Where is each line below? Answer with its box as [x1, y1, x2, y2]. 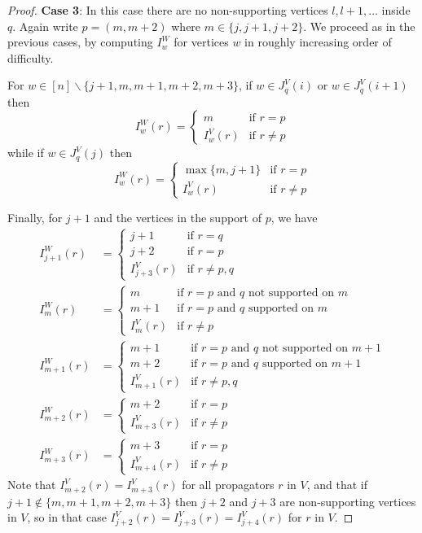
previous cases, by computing [7, 33, 153, 50]
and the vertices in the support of [94, 208, 262, 225]
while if [7, 144, 44, 161]
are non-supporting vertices [279, 492, 416, 509]
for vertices [174, 33, 229, 50]
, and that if [306, 476, 368, 493]
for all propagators [182, 476, 275, 493]
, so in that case [27, 509, 107, 526]
